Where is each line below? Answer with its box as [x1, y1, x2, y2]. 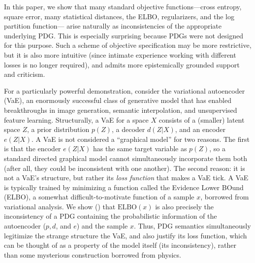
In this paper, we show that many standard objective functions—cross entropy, [4, 1, 242, 11]
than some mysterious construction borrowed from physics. [4, 249, 181, 260]
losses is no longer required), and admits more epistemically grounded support [4, 59, 240, 69]
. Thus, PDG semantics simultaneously [133, 221, 251, 231]
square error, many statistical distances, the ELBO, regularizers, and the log [4, 11, 234, 21]
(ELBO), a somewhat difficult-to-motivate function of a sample [4, 192, 194, 202]
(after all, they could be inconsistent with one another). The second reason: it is [4, 163, 245, 173]
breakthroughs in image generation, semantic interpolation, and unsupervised [4, 104, 237, 115]
